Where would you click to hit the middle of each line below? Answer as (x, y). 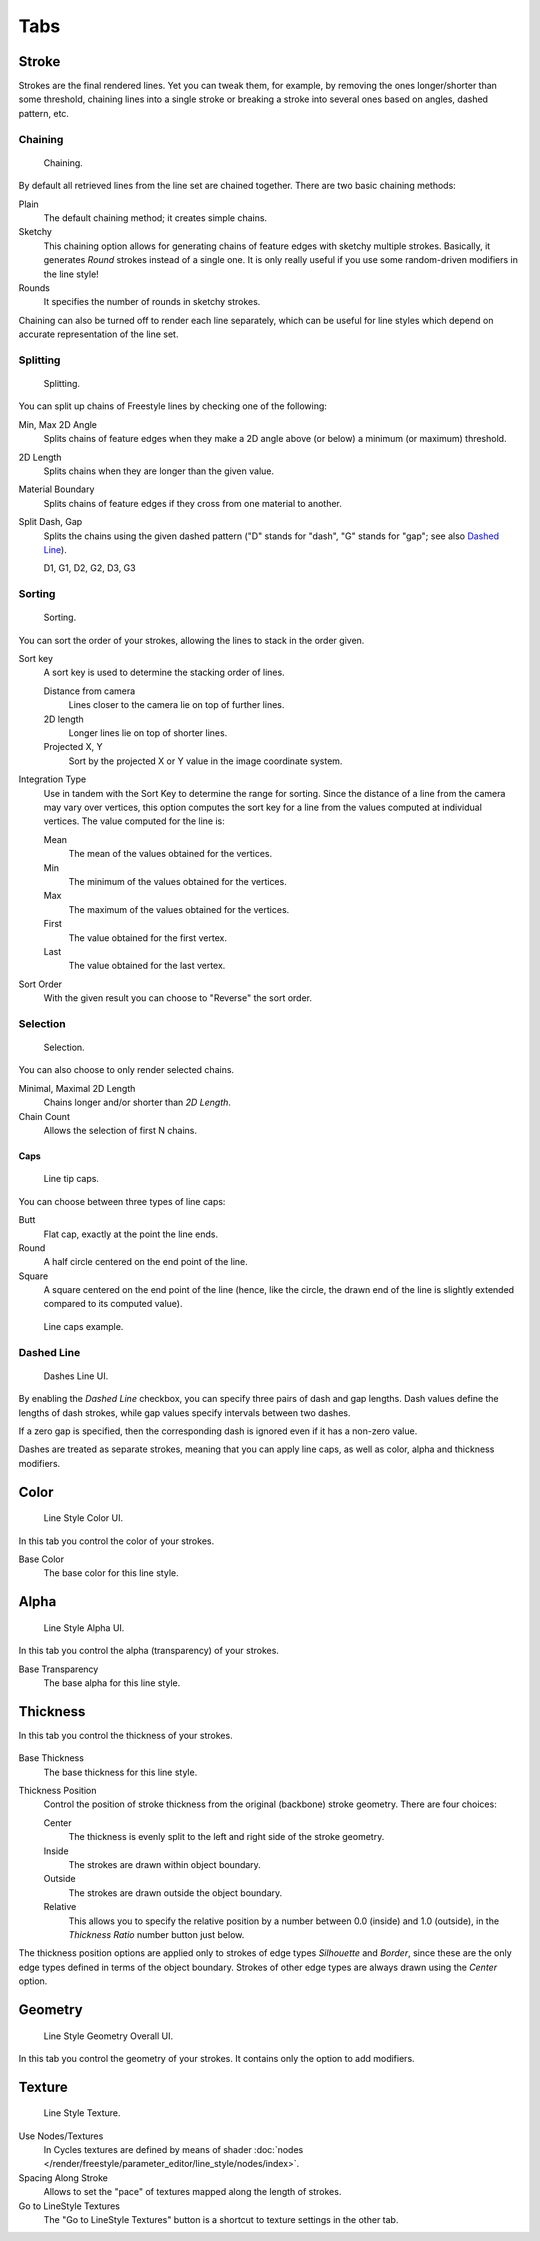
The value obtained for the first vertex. (147, 937)
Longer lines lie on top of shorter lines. (148, 733)
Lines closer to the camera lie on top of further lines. (176, 705)
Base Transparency (58, 1669)
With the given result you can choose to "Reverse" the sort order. (177, 998)
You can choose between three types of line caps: (122, 1201)
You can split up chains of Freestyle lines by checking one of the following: (172, 406)
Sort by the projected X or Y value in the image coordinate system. (205, 761)
